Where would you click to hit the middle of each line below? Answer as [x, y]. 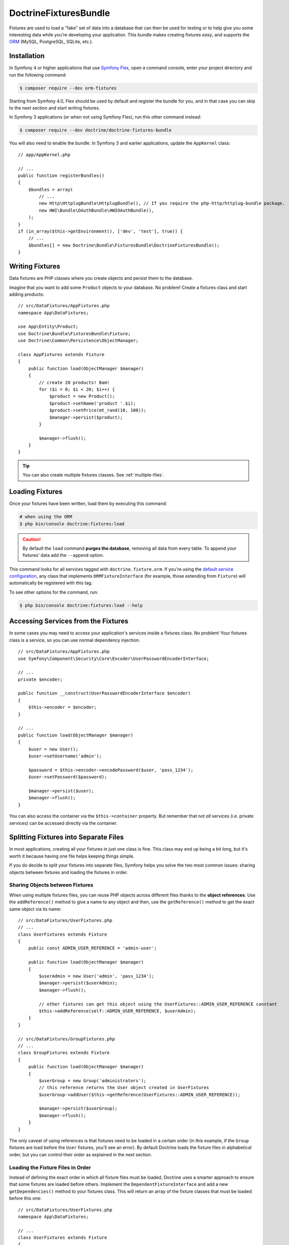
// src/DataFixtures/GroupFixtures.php [67, 1039]
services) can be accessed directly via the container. [63, 823]
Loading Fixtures [36, 492]
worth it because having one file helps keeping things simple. [72, 856]
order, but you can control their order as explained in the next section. [81, 1154]
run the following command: [38, 75]
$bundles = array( [51, 189]
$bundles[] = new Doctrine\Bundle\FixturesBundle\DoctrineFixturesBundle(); [124, 245]
